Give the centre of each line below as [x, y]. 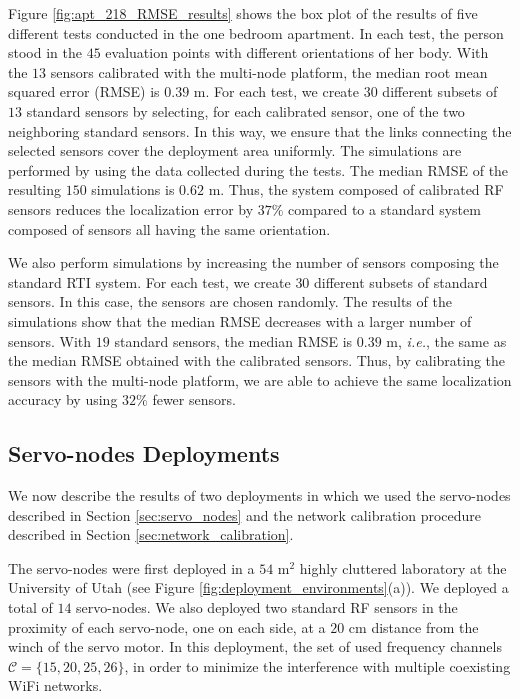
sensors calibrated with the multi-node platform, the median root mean [269, 71]
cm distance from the [413, 626]
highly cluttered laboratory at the [403, 567]
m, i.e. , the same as [446, 340]
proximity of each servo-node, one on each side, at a [167, 626]
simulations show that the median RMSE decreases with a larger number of [240, 320]
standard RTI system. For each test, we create [149, 281]
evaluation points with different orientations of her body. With [297, 52]
